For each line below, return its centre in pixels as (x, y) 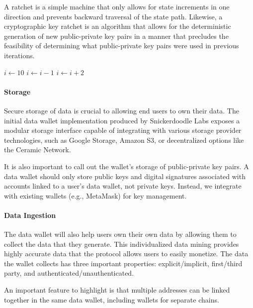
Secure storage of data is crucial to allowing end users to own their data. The (122, 110)
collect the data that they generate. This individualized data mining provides (122, 244)
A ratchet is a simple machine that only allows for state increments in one (117, 6)
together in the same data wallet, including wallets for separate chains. (112, 299)
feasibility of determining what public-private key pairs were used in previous (122, 46)
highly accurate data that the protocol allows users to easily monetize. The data (126, 254)
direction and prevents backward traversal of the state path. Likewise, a (113, 16)
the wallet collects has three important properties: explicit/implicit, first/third (123, 263)
